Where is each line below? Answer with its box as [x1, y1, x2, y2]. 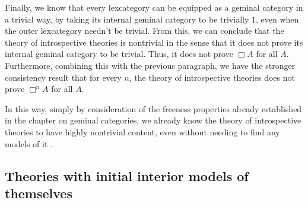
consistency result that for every [5, 71, 122, 83]
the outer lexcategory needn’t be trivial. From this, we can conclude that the [5, 24, 284, 37]
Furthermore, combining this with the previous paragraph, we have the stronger [5, 59, 296, 71]
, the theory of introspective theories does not [129, 71, 295, 83]
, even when [255, 12, 299, 25]
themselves [5, 183, 72, 202]
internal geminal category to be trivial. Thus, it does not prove [5, 47, 233, 60]
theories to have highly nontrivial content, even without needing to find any [5, 125, 280, 138]
